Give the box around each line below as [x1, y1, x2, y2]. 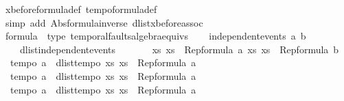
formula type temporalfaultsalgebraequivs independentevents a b [5, 29, 306, 43]
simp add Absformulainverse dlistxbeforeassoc [5, 15, 203, 29]
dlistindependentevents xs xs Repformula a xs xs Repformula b [19, 42, 339, 56]
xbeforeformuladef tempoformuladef [5, 2, 157, 16]
